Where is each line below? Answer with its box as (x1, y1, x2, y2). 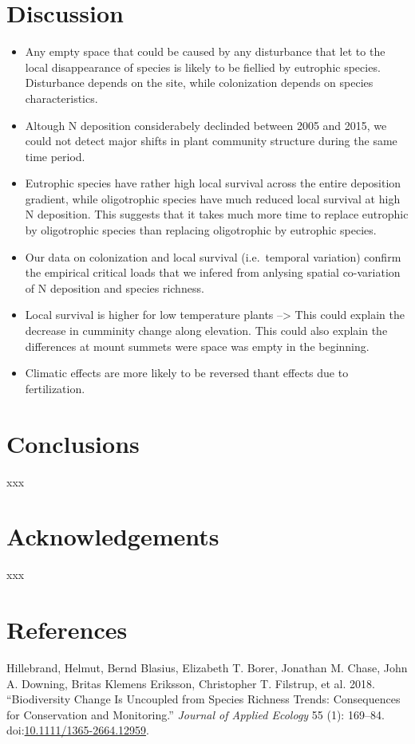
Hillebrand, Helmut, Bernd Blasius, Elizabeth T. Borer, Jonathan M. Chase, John (6, 659, 408, 675)
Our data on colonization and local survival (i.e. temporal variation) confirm (25, 248, 401, 265)
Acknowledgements (6, 520, 219, 553)
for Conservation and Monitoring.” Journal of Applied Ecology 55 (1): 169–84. (6, 706, 385, 722)
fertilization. (25, 380, 85, 396)
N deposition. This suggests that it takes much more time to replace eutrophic (25, 206, 409, 222)
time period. (25, 148, 85, 164)
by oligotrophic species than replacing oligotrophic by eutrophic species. (25, 222, 377, 238)
